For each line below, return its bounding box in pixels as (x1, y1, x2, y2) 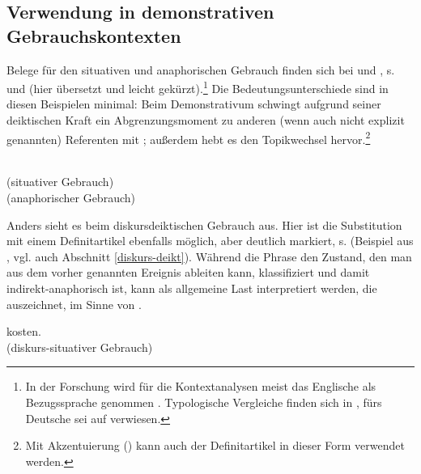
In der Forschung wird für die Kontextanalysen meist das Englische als (25, 378, 376, 395)
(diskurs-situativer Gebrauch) (6, 338, 153, 355)
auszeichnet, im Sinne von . (6, 295, 142, 312)
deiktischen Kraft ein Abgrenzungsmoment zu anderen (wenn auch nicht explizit (6, 112, 405, 129)
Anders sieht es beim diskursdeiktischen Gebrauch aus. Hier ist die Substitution (6, 216, 402, 233)
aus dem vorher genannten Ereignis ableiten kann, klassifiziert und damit (6, 264, 370, 281)
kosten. (6, 323, 41, 340)
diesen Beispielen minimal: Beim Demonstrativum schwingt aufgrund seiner (6, 95, 381, 112)
